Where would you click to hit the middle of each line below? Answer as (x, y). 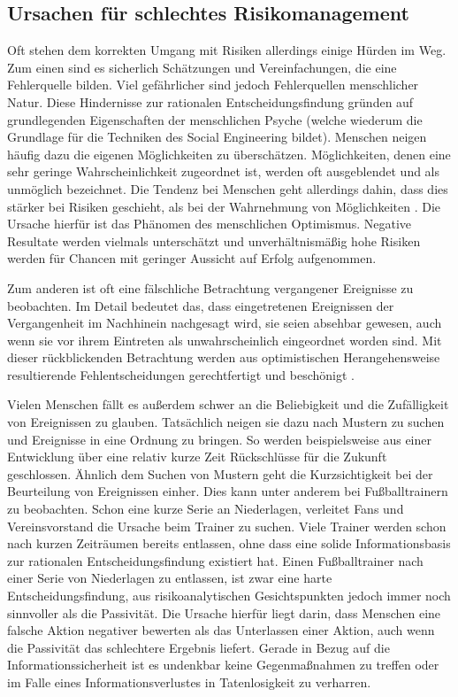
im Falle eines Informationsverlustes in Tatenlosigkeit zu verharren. (189, 682)
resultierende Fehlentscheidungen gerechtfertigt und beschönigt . (181, 374)
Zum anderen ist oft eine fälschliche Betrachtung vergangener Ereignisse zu (210, 287)
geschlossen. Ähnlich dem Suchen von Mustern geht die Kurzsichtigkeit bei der (220, 473)
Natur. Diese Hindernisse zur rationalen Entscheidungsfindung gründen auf (210, 101)
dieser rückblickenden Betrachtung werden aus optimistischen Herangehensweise (224, 357)
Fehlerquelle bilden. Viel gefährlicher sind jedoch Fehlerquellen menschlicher (213, 85)
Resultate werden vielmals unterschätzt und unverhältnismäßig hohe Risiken (214, 240)
